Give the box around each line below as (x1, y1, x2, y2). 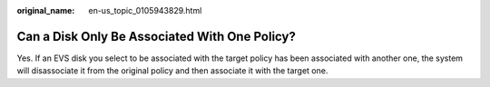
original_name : (16, 5, 75, 15)
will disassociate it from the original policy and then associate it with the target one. (16, 65, 328, 76)
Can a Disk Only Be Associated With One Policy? (16, 28, 297, 44)
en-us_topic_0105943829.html (88, 5, 202, 15)
